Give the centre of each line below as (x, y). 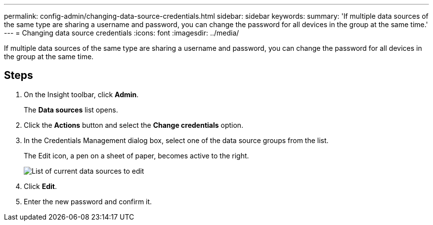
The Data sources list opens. (71, 110)
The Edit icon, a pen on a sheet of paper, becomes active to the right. (136, 155)
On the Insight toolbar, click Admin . (81, 94)
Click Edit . (40, 186)
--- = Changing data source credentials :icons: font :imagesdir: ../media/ (122, 33)
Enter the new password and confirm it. (88, 201)
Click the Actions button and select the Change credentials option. (134, 125)
